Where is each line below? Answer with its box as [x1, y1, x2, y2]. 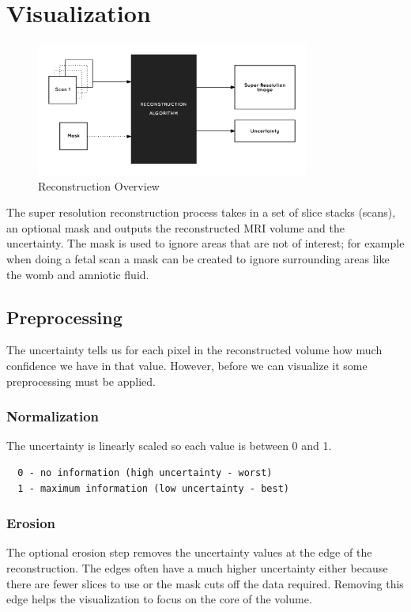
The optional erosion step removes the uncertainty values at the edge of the [6, 544, 372, 561]
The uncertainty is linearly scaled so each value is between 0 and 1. [6, 437, 332, 454]
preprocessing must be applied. [6, 372, 156, 389]
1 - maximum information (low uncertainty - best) [17, 482, 289, 494]
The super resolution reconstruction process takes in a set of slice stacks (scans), [6, 204, 396, 221]
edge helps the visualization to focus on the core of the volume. [6, 591, 312, 607]
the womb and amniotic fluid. [6, 266, 149, 282]
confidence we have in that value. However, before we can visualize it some [6, 357, 368, 374]
